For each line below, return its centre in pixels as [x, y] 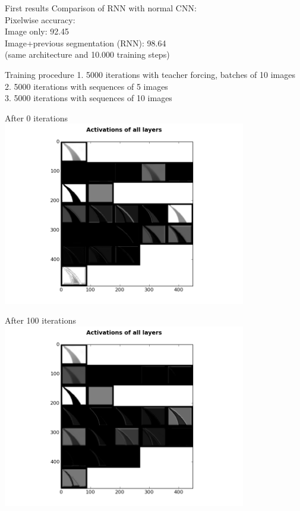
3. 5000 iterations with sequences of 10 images [89, 98]
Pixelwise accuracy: [40, 19]
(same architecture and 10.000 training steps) [87, 54]
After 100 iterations [40, 320]
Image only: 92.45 [37, 31]
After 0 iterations [36, 117]
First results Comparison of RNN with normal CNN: [101, 8]
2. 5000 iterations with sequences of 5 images [86, 86]
